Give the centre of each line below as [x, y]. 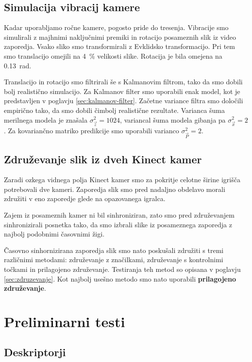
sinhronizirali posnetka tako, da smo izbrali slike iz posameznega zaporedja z [118, 224]
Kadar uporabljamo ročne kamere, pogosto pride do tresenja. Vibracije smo [116, 27]
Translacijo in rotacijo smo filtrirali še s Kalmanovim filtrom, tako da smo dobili [123, 82]
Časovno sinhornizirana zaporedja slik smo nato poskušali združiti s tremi [114, 250]
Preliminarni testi [65, 321]
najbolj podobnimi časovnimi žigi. [54, 234]
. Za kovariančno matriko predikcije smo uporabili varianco [92, 131]
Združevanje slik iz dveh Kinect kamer [103, 159]
